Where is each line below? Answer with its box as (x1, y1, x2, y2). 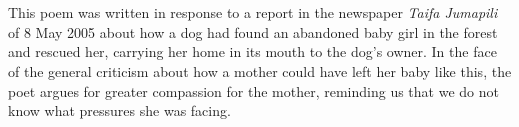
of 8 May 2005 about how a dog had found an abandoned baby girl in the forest (8, 21, 498, 42)
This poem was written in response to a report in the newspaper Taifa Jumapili (8, 2, 498, 23)
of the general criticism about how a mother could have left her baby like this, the (8, 60, 512, 81)
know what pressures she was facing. (8, 100, 231, 121)
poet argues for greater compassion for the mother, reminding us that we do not (8, 80, 499, 101)
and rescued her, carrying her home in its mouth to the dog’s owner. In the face (8, 41, 497, 62)
